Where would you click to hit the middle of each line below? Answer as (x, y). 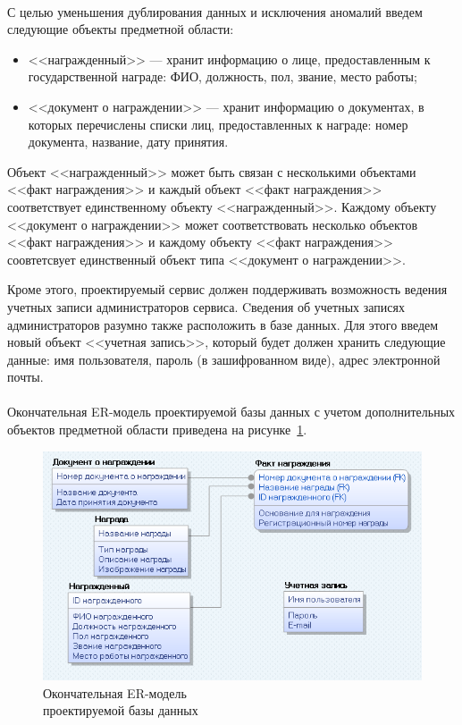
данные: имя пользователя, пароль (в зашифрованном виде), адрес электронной (224, 359)
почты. (25, 377)
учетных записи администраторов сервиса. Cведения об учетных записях (206, 306)
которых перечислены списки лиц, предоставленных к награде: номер (218, 124)
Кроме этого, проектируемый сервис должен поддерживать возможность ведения (227, 289)
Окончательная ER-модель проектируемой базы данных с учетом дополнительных (231, 412)
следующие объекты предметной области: (121, 29)
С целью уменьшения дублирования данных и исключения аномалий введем (215, 11)
